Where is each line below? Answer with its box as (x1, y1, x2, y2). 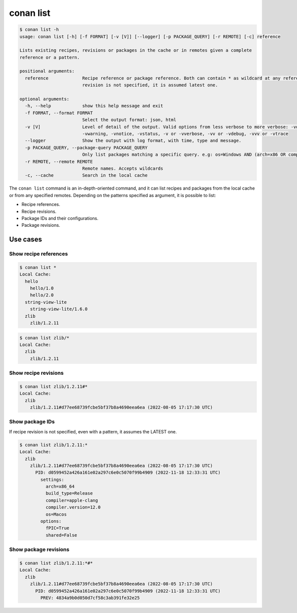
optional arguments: (19, 96, 69, 102)
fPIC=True (45, 525, 69, 531)
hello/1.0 (30, 285, 54, 291)
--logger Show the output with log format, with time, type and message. (25, 138, 242, 143)
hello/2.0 (30, 292, 54, 298)
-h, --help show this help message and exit (25, 103, 163, 109)
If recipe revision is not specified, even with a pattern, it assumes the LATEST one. (9, 428, 177, 434)
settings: (40, 477, 64, 482)
